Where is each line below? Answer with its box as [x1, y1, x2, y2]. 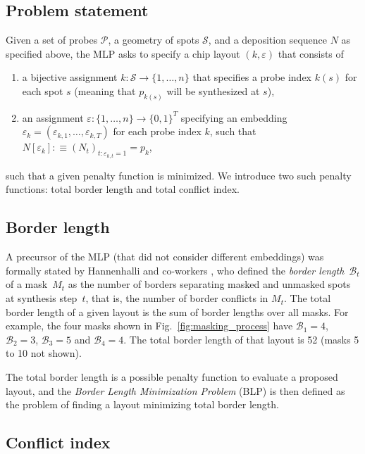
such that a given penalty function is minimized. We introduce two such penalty [6, 168, 352, 182]
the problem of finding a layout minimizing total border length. [6, 397, 279, 412]
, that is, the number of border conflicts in [85, 291, 268, 305]
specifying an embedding [180, 110, 287, 125]
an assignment [22, 110, 84, 125]
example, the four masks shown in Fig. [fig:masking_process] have [6, 318, 293, 333]
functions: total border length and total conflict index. [6, 182, 240, 196]
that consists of [278, 46, 344, 61]
